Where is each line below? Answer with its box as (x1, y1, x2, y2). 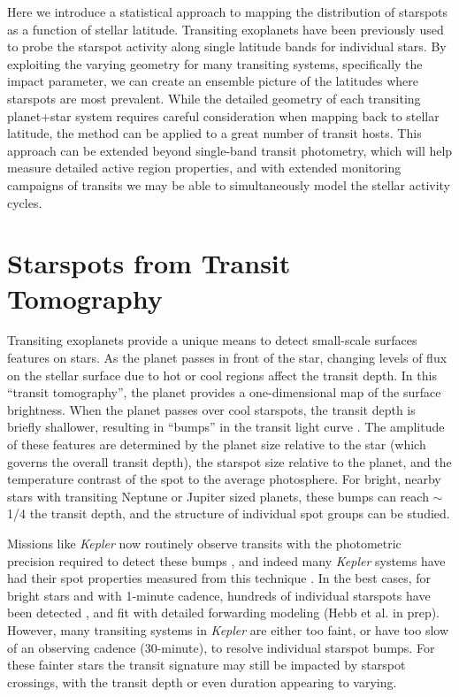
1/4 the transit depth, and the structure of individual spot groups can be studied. (7, 504, 450, 523)
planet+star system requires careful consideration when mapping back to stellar (7, 106, 440, 125)
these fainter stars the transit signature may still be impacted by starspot (7, 655, 406, 674)
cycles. (7, 193, 42, 211)
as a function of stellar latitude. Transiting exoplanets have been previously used (7, 19, 444, 38)
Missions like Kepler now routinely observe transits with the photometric (7, 533, 402, 552)
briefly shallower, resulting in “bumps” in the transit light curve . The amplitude (7, 417, 445, 436)
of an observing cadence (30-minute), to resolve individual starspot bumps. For (7, 638, 435, 656)
